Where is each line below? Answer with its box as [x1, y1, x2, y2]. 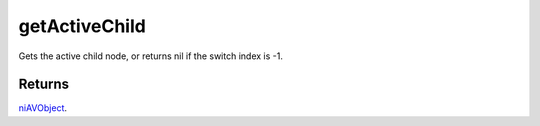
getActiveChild [18, 15, 147, 37]
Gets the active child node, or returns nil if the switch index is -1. [18, 50, 284, 62]
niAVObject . [18, 102, 68, 114]
